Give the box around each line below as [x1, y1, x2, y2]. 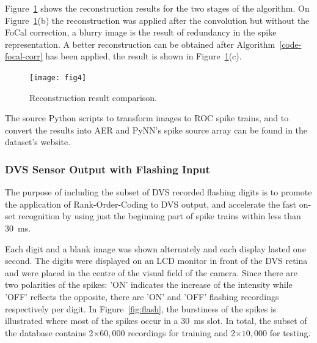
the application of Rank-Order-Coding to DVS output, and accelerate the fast [5, 197, 297, 210]
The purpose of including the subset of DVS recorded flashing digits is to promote [5, 186, 312, 198]
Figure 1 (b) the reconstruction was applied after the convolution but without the [5, 13, 310, 26]
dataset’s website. [5, 135, 71, 148]
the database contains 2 [5, 326, 93, 339]
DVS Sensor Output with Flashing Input [5, 161, 210, 176]
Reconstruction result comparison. [29, 91, 157, 104]
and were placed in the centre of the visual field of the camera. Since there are [5, 266, 297, 279]
